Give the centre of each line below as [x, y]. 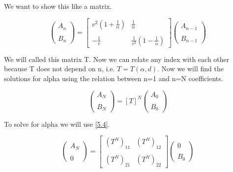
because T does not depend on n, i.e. [59, 69]
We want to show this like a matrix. [58, 6]
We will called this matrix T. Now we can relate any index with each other [117, 59]
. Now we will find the [190, 69]
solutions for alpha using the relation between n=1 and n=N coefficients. [114, 78]
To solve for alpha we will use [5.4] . [57, 124]
